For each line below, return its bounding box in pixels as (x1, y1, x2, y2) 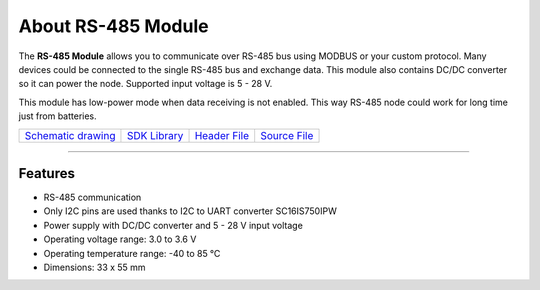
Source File (260, 128, 314, 142)
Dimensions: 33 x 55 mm (43, 261, 146, 273)
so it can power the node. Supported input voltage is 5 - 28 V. (18, 78, 273, 90)
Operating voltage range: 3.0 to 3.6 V (43, 233, 197, 245)
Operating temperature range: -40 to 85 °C (43, 247, 221, 259)
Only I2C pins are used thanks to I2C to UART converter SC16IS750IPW (43, 205, 337, 217)
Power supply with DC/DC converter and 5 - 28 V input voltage (43, 219, 304, 231)
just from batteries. (18, 110, 97, 122)
